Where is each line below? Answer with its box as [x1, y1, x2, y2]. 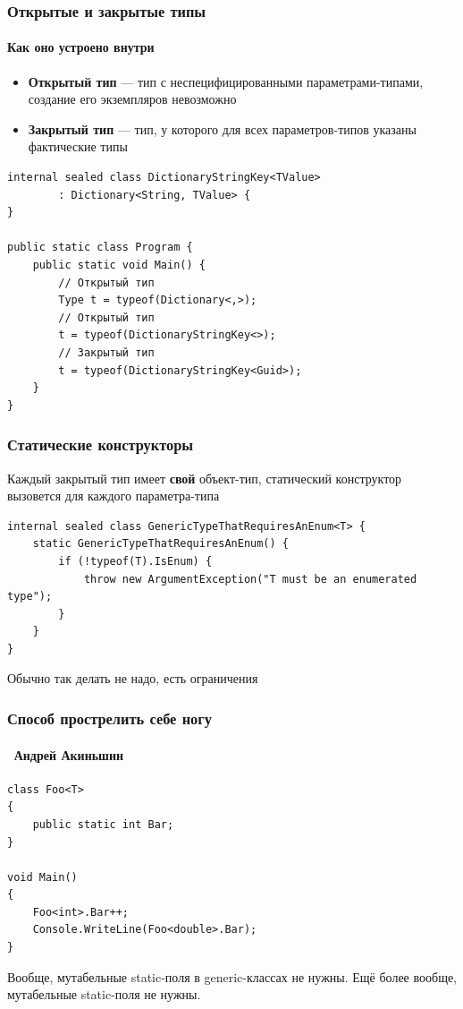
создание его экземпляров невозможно [28, 90, 237, 108]
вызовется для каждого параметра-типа [7, 486, 220, 505]
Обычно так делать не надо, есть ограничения [7, 669, 258, 688]
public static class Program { [7, 241, 193, 254]
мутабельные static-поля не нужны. [7, 985, 201, 1004]
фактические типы [28, 137, 128, 156]
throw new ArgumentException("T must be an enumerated [83, 572, 417, 586]
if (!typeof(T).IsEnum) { [58, 554, 213, 568]
